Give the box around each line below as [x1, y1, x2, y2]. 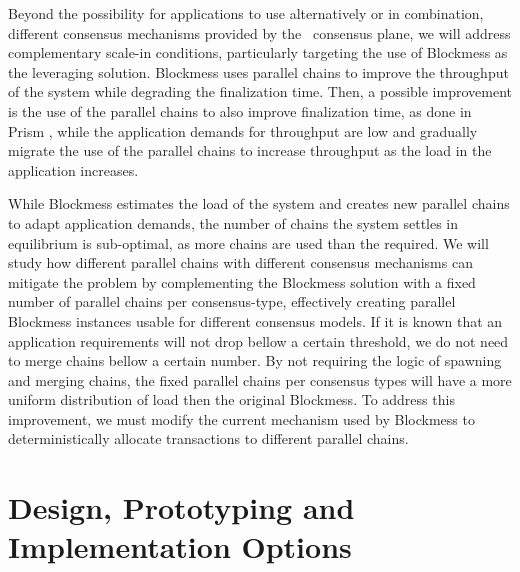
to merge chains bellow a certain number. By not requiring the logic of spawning [8, 350, 502, 371]
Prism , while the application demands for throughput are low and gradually [8, 120, 478, 141]
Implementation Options [8, 526, 352, 567]
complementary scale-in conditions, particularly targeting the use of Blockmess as [8, 42, 508, 63]
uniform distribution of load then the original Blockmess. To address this [8, 389, 455, 410]
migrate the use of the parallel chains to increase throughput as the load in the [8, 140, 492, 161]
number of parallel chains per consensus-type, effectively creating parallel [8, 291, 456, 312]
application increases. [8, 159, 139, 180]
